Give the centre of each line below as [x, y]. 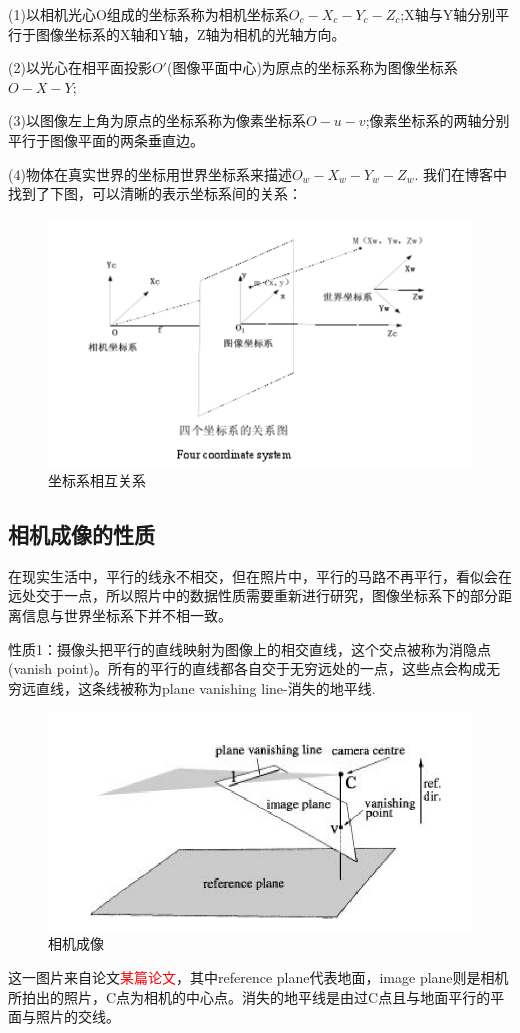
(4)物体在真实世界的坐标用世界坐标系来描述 [150, 173]
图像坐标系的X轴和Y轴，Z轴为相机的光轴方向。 [190, 33]
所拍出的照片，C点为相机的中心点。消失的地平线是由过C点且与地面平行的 [249, 996]
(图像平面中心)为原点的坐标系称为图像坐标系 [312, 67]
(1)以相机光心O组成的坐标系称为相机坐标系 [148, 14]
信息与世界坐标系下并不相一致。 [126, 615]
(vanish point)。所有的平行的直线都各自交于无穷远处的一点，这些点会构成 [247, 668]
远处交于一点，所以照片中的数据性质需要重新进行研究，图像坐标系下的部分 [253, 595]
